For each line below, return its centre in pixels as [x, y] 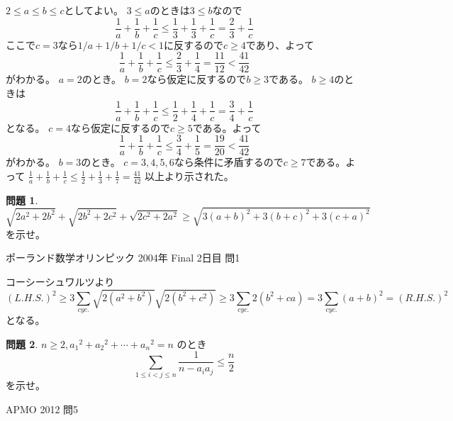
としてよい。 [94, 10]
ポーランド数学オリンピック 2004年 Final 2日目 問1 [123, 258]
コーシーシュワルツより [60, 281]
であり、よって [280, 44]
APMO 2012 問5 [42, 409]
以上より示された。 [189, 175]
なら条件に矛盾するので [229, 162]
